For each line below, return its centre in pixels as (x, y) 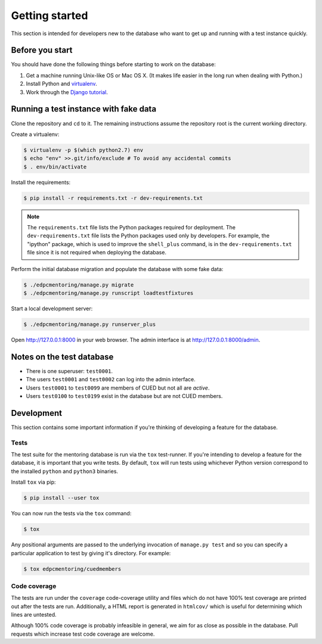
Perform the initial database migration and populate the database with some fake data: (117, 269)
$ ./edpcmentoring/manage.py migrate (79, 285)
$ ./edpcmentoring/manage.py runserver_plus (90, 324)
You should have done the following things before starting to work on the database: (113, 64)
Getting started (49, 15)
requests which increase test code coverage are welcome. (83, 634)
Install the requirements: (41, 182)
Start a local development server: (52, 308)
